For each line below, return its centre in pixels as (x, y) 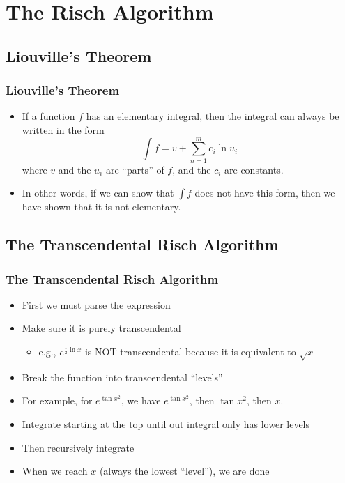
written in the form (63, 129)
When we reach (55, 471)
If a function (48, 116)
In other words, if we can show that (98, 193)
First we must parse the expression (96, 304)
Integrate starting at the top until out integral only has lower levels (166, 424)
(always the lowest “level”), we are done (184, 471)
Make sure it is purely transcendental (101, 328)
